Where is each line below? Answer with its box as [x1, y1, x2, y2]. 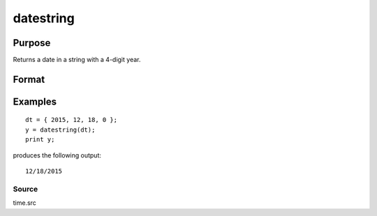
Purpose [13, 37, 51, 49]
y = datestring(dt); [25, 125, 96, 134]
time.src [13, 199, 36, 207]
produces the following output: [13, 151, 101, 160]
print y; [25, 136, 55, 144]
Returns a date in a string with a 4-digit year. [13, 56, 141, 64]
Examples [13, 95, 57, 107]
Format [13, 73, 45, 85]
